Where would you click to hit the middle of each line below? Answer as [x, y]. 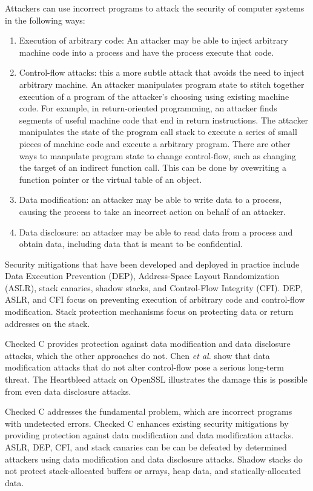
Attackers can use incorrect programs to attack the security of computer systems [155, 8]
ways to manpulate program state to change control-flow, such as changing [157, 155]
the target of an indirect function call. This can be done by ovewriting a [153, 167]
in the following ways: [45, 20]
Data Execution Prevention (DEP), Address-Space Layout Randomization [142, 276]
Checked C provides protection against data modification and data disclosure [148, 344]
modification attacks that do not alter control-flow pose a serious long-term [144, 367]
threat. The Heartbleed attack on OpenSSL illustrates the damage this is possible [156, 379]
